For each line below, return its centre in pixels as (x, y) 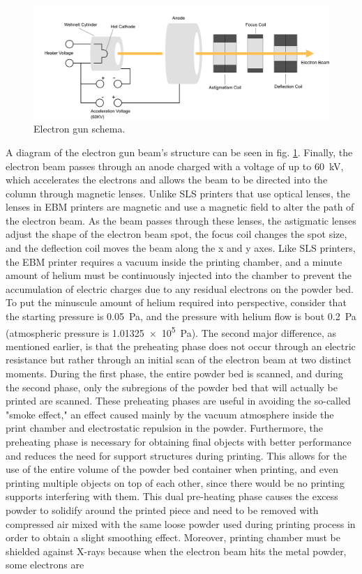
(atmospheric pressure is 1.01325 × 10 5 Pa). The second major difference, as (171, 331)
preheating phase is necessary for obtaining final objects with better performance (179, 442)
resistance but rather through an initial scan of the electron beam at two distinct (179, 360)
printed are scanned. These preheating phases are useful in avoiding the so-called (178, 401)
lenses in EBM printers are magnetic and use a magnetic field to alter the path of (180, 207)
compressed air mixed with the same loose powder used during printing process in (181, 523)
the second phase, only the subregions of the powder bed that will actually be (172, 387)
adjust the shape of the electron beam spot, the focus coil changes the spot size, (176, 234)
